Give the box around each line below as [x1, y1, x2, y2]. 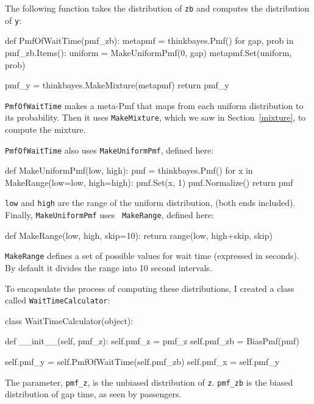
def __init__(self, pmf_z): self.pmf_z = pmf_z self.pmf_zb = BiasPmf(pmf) [5, 335, 299, 347]
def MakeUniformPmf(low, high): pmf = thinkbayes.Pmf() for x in [5, 164, 253, 177]
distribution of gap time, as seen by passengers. [5, 388, 182, 400]
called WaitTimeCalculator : [5, 294, 110, 307]
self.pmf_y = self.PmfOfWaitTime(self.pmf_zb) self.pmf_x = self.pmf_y [5, 355, 280, 368]
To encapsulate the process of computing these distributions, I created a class [5, 282, 294, 294]
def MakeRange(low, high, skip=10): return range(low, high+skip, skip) [5, 229, 273, 241]
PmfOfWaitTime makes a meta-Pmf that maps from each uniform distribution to [5, 99, 304, 112]
